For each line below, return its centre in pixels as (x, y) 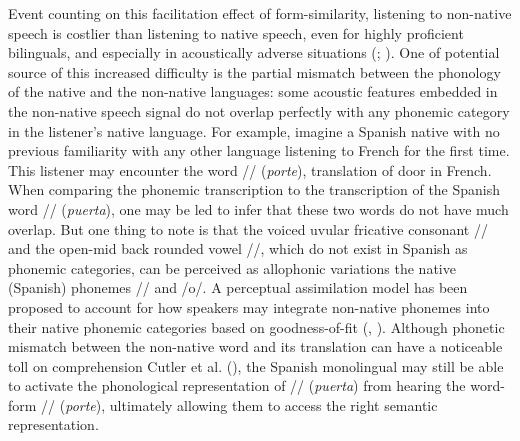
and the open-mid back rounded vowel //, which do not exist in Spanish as (238, 248)
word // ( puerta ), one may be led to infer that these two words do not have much (258, 208)
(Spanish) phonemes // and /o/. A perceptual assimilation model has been (238, 287)
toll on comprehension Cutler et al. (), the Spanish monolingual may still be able (256, 365)
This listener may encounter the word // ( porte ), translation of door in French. (250, 169)
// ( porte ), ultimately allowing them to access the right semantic (239, 404)
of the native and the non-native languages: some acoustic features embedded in (253, 91)
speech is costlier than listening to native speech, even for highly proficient (236, 32)
